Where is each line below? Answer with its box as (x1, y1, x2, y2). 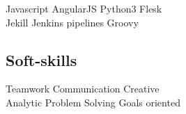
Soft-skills (6, 49, 77, 70)
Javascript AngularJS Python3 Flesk (6, 1, 162, 15)
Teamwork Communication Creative (6, 81, 160, 96)
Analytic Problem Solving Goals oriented (6, 95, 180, 109)
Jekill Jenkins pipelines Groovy (6, 15, 139, 29)
